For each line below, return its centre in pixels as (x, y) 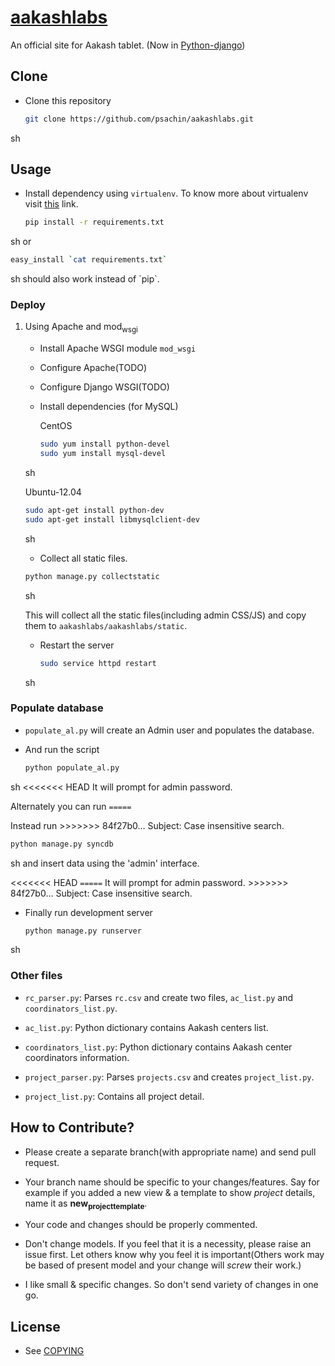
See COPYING (54, 1351)
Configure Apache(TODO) (93, 368)
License (35, 1326)
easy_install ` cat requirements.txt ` (89, 260)
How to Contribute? (72, 1127)
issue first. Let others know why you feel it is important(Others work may (174, 1255)
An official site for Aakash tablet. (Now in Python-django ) (128, 45)
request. (42, 1162)
